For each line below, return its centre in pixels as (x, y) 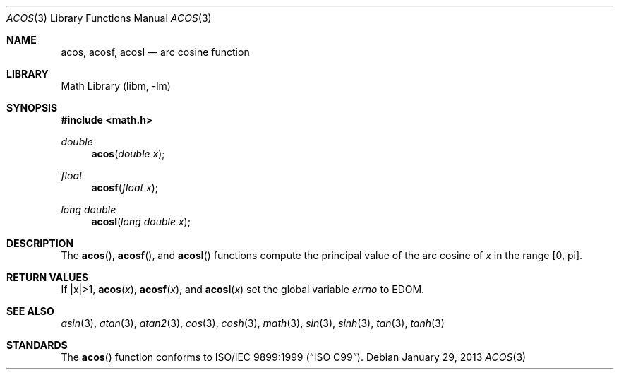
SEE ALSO (30, 311)
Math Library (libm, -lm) (116, 86)
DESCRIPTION (40, 243)
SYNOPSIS (32, 108)
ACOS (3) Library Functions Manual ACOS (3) (109, 18)
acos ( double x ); (128, 154)
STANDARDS (37, 345)
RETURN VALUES (48, 277)
